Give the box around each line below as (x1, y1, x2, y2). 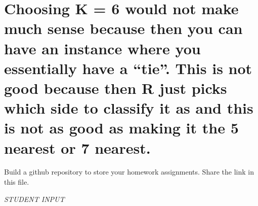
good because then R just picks (4, 77, 227, 98)
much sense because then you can (4, 18, 243, 39)
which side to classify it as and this (4, 97, 253, 118)
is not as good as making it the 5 (4, 117, 239, 138)
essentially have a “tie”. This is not (4, 57, 252, 78)
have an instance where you (4, 38, 201, 58)
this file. (4, 177, 29, 187)
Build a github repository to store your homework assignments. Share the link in (4, 166, 254, 177)
